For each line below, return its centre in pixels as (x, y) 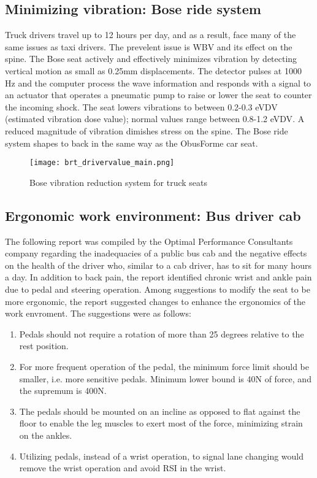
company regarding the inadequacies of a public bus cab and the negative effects (156, 253)
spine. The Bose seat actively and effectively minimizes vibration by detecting (151, 59)
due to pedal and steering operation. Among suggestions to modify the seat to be (158, 289)
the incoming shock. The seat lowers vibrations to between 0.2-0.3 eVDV (141, 106)
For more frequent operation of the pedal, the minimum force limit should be (164, 366)
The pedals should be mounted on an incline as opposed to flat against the (160, 411)
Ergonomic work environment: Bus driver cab (153, 215)
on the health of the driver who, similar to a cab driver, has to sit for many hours (158, 265)
